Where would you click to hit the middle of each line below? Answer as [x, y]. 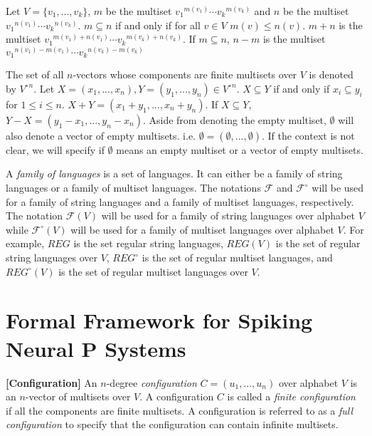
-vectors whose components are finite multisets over [185, 74]
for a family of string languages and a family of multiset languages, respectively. [180, 201]
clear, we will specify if [55, 149]
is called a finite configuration [291, 396]
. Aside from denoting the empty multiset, [234, 119]
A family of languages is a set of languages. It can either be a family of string [174, 173]
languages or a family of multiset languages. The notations [133, 188]
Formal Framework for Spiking [159, 320]
